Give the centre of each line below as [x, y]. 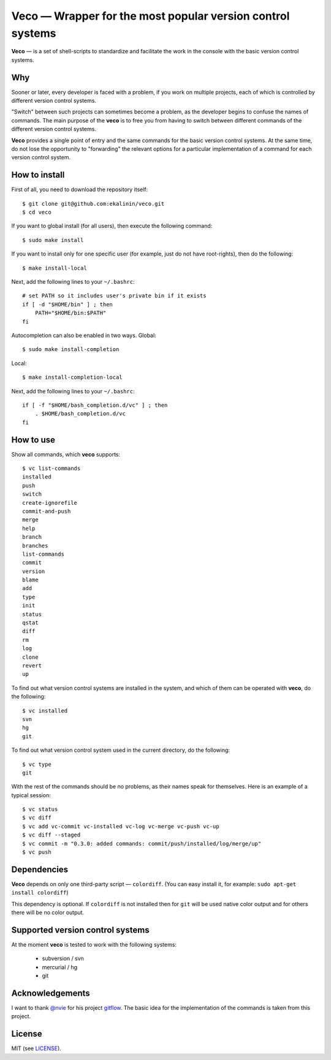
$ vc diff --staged [51, 835]
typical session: [31, 795]
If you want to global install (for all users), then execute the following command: [112, 226]
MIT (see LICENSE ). [36, 1048]
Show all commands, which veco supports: [66, 454]
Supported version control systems [80, 930]
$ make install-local [55, 268]
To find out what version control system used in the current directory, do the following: [120, 750]
